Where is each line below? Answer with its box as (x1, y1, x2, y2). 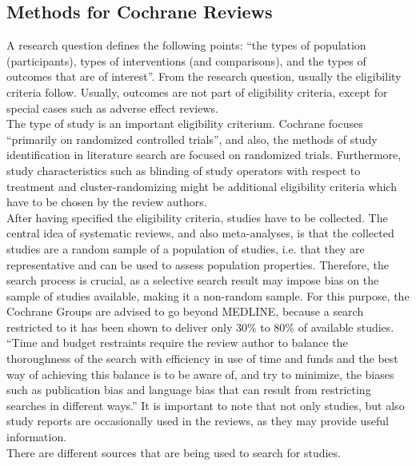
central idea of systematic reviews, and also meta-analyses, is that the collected (6, 225, 394, 241)
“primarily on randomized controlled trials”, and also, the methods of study (6, 130, 378, 147)
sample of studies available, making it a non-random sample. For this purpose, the (6, 287, 410, 304)
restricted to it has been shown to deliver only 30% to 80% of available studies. (6, 318, 394, 335)
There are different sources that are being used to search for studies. (6, 444, 341, 460)
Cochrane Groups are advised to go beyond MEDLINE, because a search (6, 303, 364, 320)
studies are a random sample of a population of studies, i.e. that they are (6, 240, 365, 257)
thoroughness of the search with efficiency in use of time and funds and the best (6, 350, 398, 367)
